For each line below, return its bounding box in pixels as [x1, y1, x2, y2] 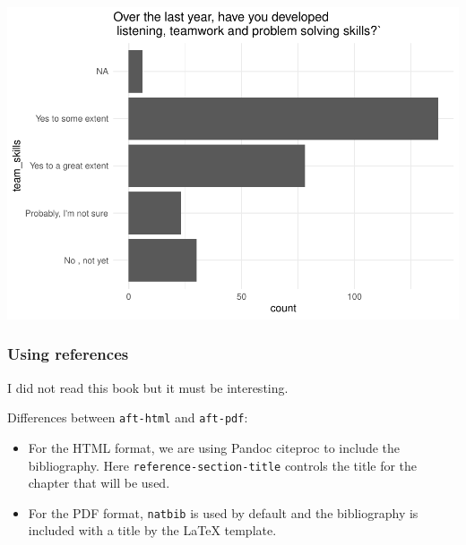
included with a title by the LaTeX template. [28, 521, 277, 540]
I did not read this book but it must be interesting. [7, 378, 289, 396]
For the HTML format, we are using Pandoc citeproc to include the [28, 438, 400, 456]
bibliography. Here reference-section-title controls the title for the [28, 456, 418, 474]
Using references [7, 343, 129, 365]
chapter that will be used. [28, 473, 170, 492]
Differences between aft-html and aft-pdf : [7, 408, 248, 427]
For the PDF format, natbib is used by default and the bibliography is [28, 503, 419, 522]
